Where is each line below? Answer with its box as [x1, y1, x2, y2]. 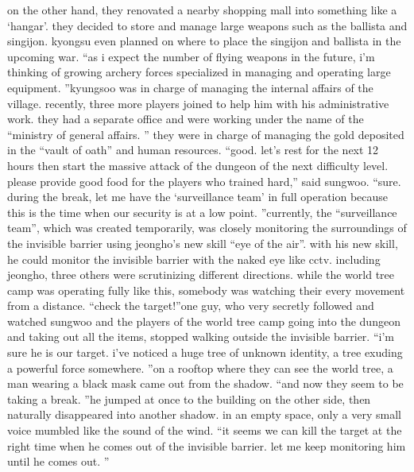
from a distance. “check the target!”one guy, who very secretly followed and [7, 297, 374, 314]
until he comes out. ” [7, 453, 110, 470]
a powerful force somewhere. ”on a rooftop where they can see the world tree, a [7, 359, 393, 376]
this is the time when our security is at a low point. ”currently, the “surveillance [7, 203, 397, 220]
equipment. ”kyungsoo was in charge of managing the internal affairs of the [7, 79, 373, 95]
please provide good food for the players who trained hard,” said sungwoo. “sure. [7, 172, 401, 189]
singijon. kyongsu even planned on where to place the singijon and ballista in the [7, 33, 401, 49]
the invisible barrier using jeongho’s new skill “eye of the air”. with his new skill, [7, 234, 398, 251]
